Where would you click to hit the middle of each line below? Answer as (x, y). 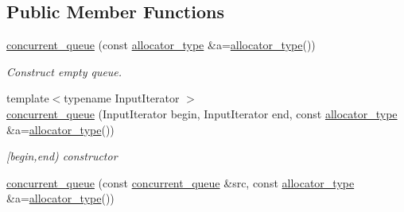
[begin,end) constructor (62, 156)
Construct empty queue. (64, 71)
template (28, 98)
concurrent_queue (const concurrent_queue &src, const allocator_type (181, 182)
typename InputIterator (122, 98)
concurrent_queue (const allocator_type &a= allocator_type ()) (161, 45)
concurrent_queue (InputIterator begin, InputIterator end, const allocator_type (202, 113)
